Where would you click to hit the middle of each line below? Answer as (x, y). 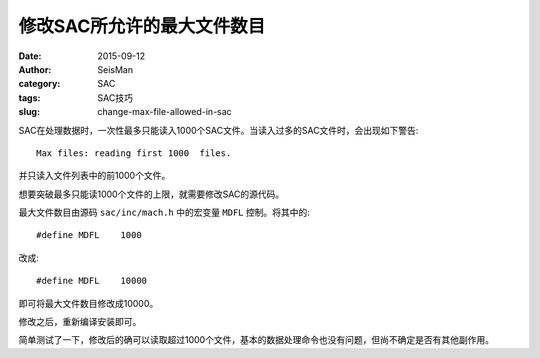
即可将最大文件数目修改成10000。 (88, 303)
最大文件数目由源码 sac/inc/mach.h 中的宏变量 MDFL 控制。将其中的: (164, 212)
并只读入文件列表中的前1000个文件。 (94, 176)
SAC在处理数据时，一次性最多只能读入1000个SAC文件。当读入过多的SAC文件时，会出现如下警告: (218, 130)
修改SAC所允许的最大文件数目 (142, 26)
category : (39, 84)
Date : (30, 56)
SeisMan (115, 69)
